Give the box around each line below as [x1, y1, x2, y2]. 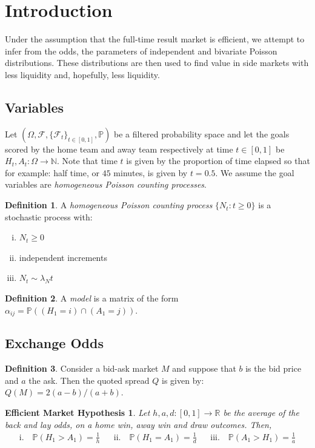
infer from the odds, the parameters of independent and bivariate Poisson [5, 44, 277, 57]
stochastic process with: [5, 210, 93, 223]
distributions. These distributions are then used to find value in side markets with [5, 56, 309, 69]
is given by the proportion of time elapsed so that [126, 154, 310, 167]
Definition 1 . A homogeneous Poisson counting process [5, 199, 213, 211]
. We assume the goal [215, 166, 294, 179]
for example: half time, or [5, 166, 100, 179]
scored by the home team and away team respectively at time [5, 142, 233, 155]
